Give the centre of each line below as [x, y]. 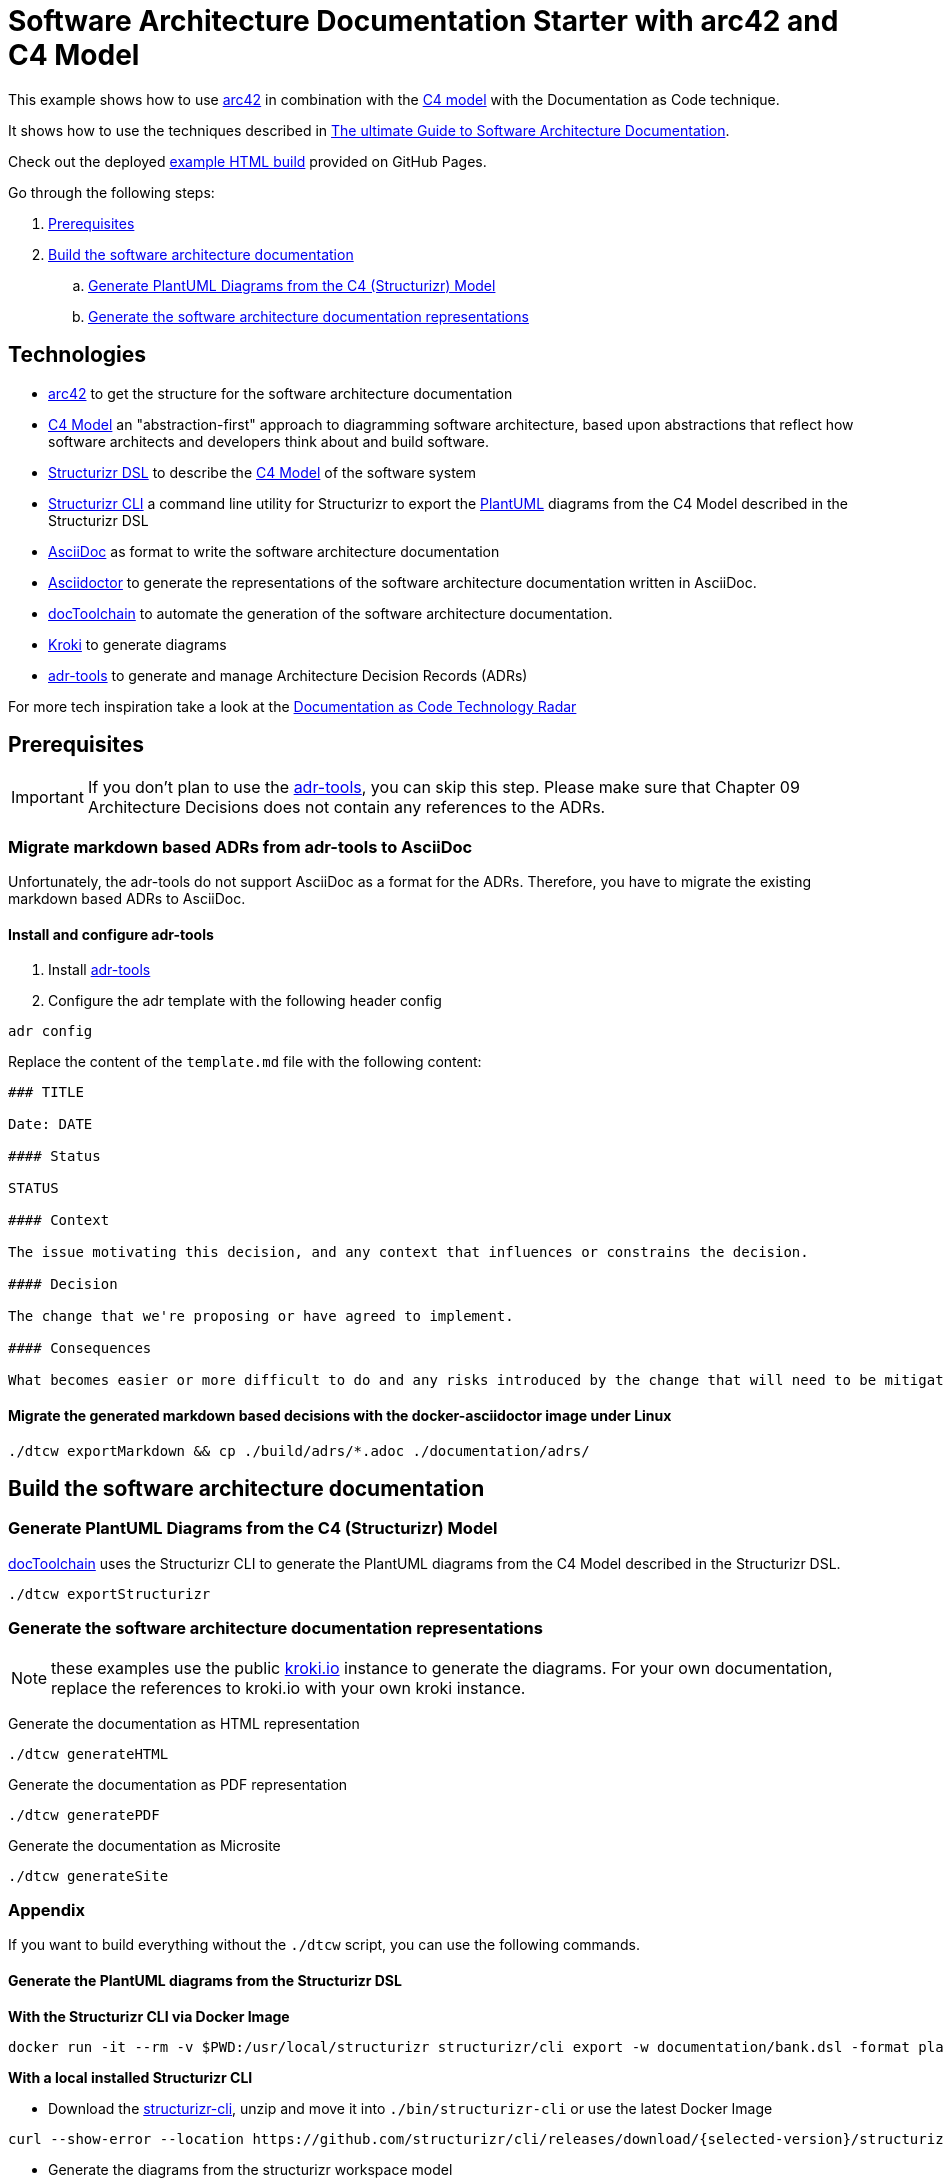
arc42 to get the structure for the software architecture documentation [280, 393]
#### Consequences [80, 1348]
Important [47, 797]
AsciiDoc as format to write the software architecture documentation [274, 551]
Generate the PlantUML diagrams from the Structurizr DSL [205, 1980]
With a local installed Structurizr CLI [130, 2077]
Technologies [77, 355]
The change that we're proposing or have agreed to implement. [261, 1316]
